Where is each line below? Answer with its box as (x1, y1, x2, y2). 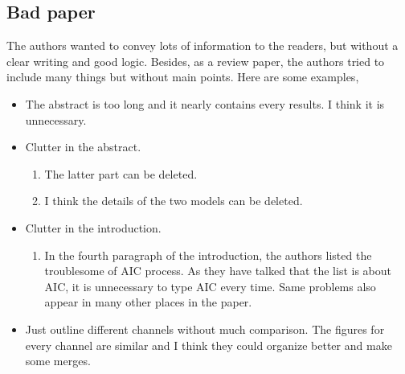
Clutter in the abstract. (25, 138, 141, 155)
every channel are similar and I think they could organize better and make (25, 336, 392, 353)
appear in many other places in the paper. (44, 294, 252, 310)
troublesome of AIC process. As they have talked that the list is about (44, 262, 391, 279)
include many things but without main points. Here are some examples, (6, 68, 359, 85)
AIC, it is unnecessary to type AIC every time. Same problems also (44, 277, 376, 294)
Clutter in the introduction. (25, 219, 162, 236)
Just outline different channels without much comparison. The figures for (25, 320, 385, 337)
